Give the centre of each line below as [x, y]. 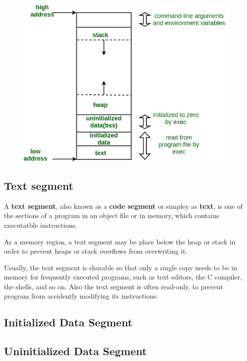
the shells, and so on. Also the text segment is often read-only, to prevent [113, 286]
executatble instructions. [41, 225]
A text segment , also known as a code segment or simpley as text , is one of [123, 206]
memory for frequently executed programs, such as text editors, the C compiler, [123, 277]
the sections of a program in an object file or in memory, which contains [112, 215]
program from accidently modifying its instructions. [81, 296]
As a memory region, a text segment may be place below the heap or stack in [120, 241]
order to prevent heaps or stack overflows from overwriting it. [96, 251]
